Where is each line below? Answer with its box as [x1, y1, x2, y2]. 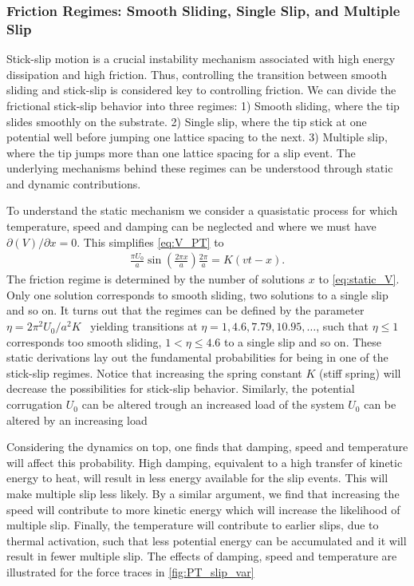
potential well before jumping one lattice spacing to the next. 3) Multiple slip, [6, 129, 388, 145]
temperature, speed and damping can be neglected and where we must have [6, 218, 377, 235]
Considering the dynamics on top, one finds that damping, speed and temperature [6, 438, 408, 455]
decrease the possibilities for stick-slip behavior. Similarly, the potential [6, 380, 355, 397]
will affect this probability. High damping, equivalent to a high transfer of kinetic [6, 453, 403, 470]
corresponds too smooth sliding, [6, 333, 162, 350]
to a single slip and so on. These [223, 333, 382, 350]
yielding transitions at [90, 318, 198, 335]
